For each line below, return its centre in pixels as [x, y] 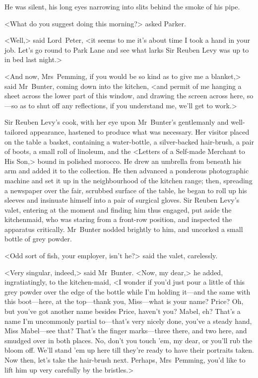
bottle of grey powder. [38, 239]
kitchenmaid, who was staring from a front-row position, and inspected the [118, 219]
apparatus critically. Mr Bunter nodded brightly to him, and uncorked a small [124, 229]
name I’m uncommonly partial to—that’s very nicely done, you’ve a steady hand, [128, 321]
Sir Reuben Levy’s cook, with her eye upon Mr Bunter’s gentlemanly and [117, 122]
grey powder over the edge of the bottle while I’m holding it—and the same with [128, 291]
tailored [16, 131]
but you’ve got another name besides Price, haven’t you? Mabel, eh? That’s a [123, 311]
